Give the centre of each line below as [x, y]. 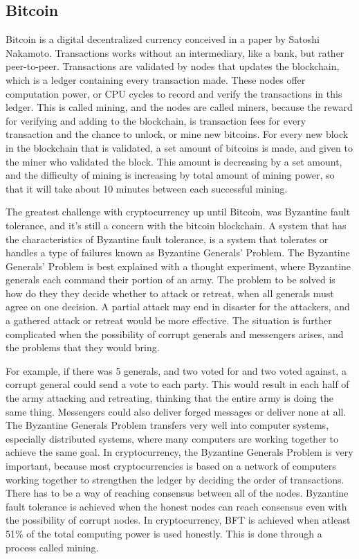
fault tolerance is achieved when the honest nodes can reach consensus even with [176, 506]
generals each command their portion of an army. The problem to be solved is [171, 279]
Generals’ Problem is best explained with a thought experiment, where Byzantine [178, 266]
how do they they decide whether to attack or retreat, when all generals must [170, 293]
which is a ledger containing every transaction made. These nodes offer [156, 79]
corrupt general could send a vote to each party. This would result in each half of [177, 384]
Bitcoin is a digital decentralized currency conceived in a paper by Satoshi [163, 39]
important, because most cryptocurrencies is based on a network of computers [171, 466]
